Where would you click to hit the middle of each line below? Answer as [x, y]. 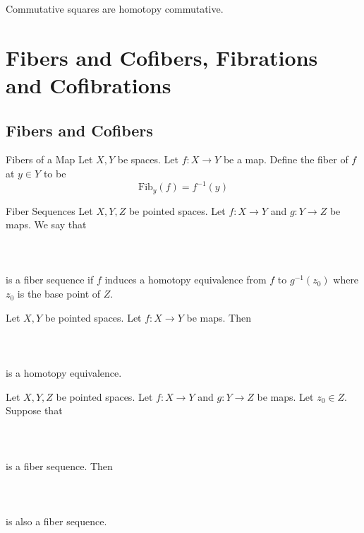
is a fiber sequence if [50, 280]
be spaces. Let [148, 159]
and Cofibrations [89, 84]
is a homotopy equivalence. [64, 373]
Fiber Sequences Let [49, 210]
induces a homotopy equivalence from [186, 280]
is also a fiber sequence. [56, 521]
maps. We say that [46, 224]
